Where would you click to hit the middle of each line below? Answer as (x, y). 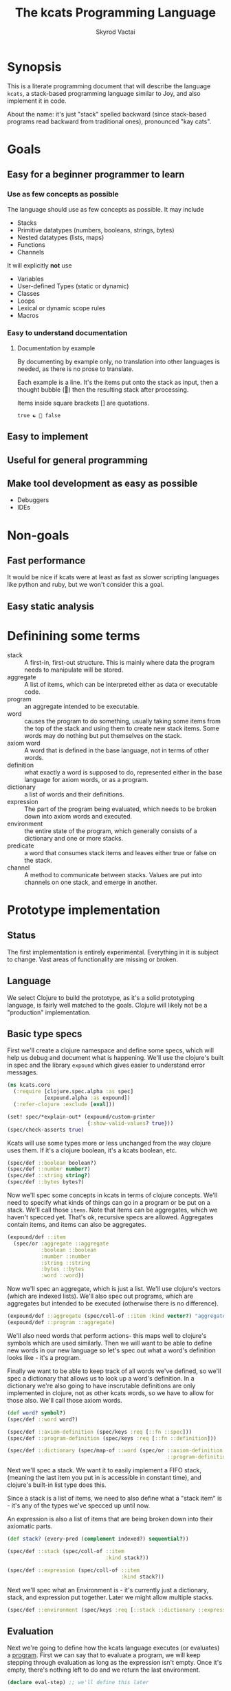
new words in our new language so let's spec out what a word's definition (111, 1350)
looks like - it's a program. (44, 1357)
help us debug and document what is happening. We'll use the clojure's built (115, 1058)
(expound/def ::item (37, 1237)
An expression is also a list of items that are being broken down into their (110, 1519)
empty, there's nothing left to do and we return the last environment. (104, 1670)
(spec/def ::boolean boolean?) (52, 1163)
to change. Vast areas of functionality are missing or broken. (93, 959)
